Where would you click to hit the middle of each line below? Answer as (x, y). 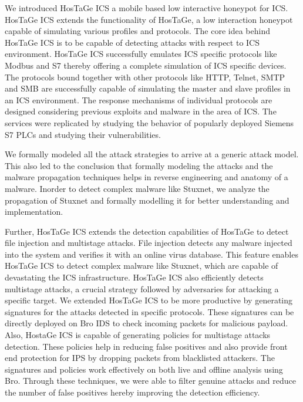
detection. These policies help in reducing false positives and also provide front (146, 346)
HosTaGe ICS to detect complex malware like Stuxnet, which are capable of (142, 266)
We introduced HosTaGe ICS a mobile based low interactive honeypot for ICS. (147, 8)
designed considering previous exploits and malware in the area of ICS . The (141, 111)
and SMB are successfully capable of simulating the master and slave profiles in (148, 88)
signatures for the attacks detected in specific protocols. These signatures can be (149, 311)
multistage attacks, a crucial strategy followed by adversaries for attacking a (142, 288)
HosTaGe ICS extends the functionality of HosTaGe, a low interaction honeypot (149, 19)
